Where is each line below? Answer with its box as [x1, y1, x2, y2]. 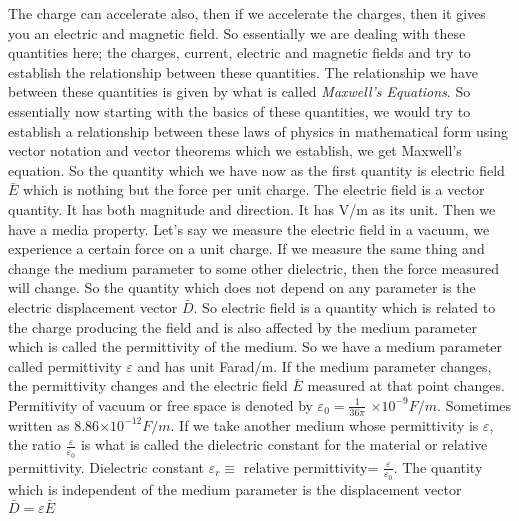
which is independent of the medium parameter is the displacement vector [8, 478, 462, 499]
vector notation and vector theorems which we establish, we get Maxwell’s [8, 140, 462, 161]
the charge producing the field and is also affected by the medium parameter [8, 316, 477, 337]
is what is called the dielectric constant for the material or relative [80, 434, 488, 455]
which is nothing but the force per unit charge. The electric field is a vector [23, 179, 485, 200]
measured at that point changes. [307, 375, 505, 396]
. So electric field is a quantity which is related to [193, 296, 496, 317]
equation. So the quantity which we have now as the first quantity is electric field [8, 159, 505, 180]
